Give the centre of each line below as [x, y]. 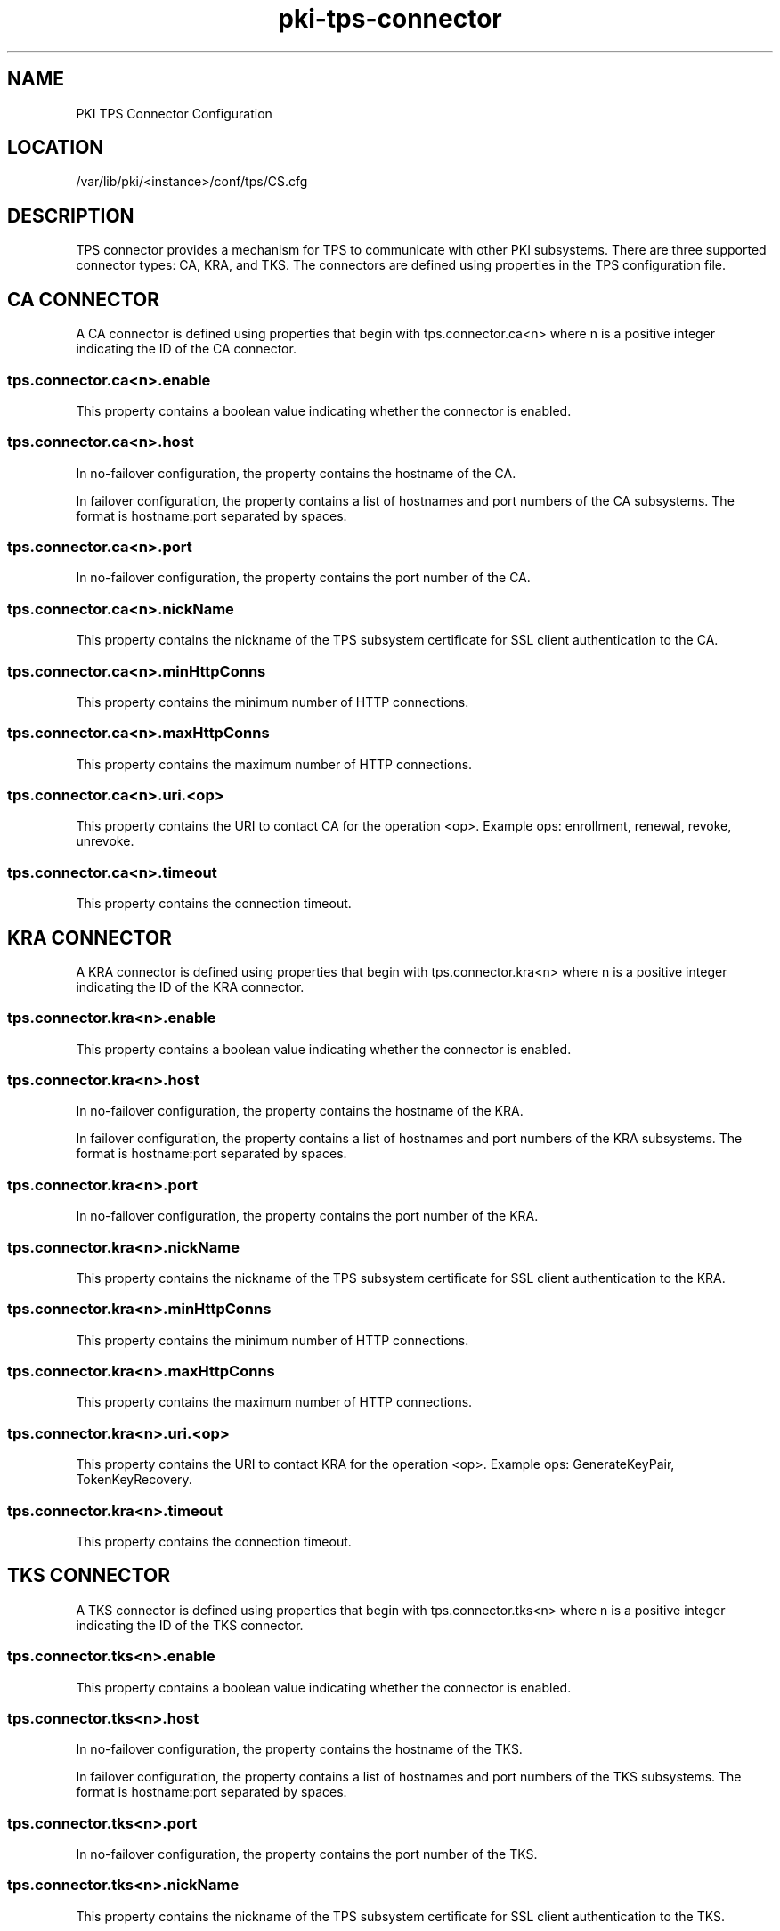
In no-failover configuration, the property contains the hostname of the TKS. [299, 1749]
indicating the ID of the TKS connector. [190, 1625]
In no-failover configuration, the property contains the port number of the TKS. [307, 1854]
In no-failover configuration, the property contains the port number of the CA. [303, 578]
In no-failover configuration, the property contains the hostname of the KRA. [300, 1111]
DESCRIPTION [71, 215]
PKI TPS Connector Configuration [174, 113]
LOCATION [56, 148]
